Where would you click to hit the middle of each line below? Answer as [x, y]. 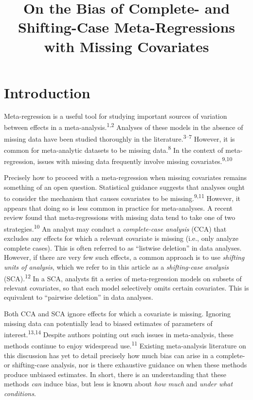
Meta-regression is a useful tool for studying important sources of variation [116, 116]
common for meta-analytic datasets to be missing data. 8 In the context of [114, 149]
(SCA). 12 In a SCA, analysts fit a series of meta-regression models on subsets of [123, 277]
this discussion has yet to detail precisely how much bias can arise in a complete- [125, 355]
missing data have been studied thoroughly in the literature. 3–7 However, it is [119, 138]
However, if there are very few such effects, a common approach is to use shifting [124, 257]
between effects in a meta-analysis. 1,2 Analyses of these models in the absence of [124, 126]
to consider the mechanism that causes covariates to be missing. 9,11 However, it [122, 198]
